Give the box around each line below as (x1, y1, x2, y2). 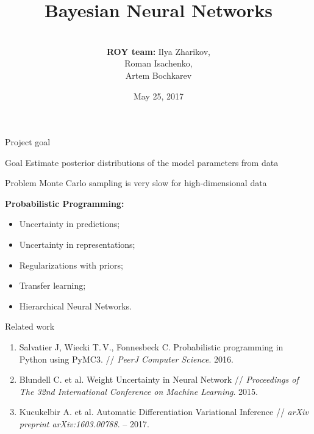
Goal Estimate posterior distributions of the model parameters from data (5, 156, 279, 168)
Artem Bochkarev (125, 68, 192, 81)
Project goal (5, 136, 51, 148)
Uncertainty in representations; (19, 238, 135, 251)
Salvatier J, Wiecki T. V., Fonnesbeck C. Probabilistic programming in (19, 341, 284, 353)
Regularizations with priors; (19, 258, 123, 271)
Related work (5, 320, 55, 333)
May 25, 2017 (133, 89, 184, 102)
